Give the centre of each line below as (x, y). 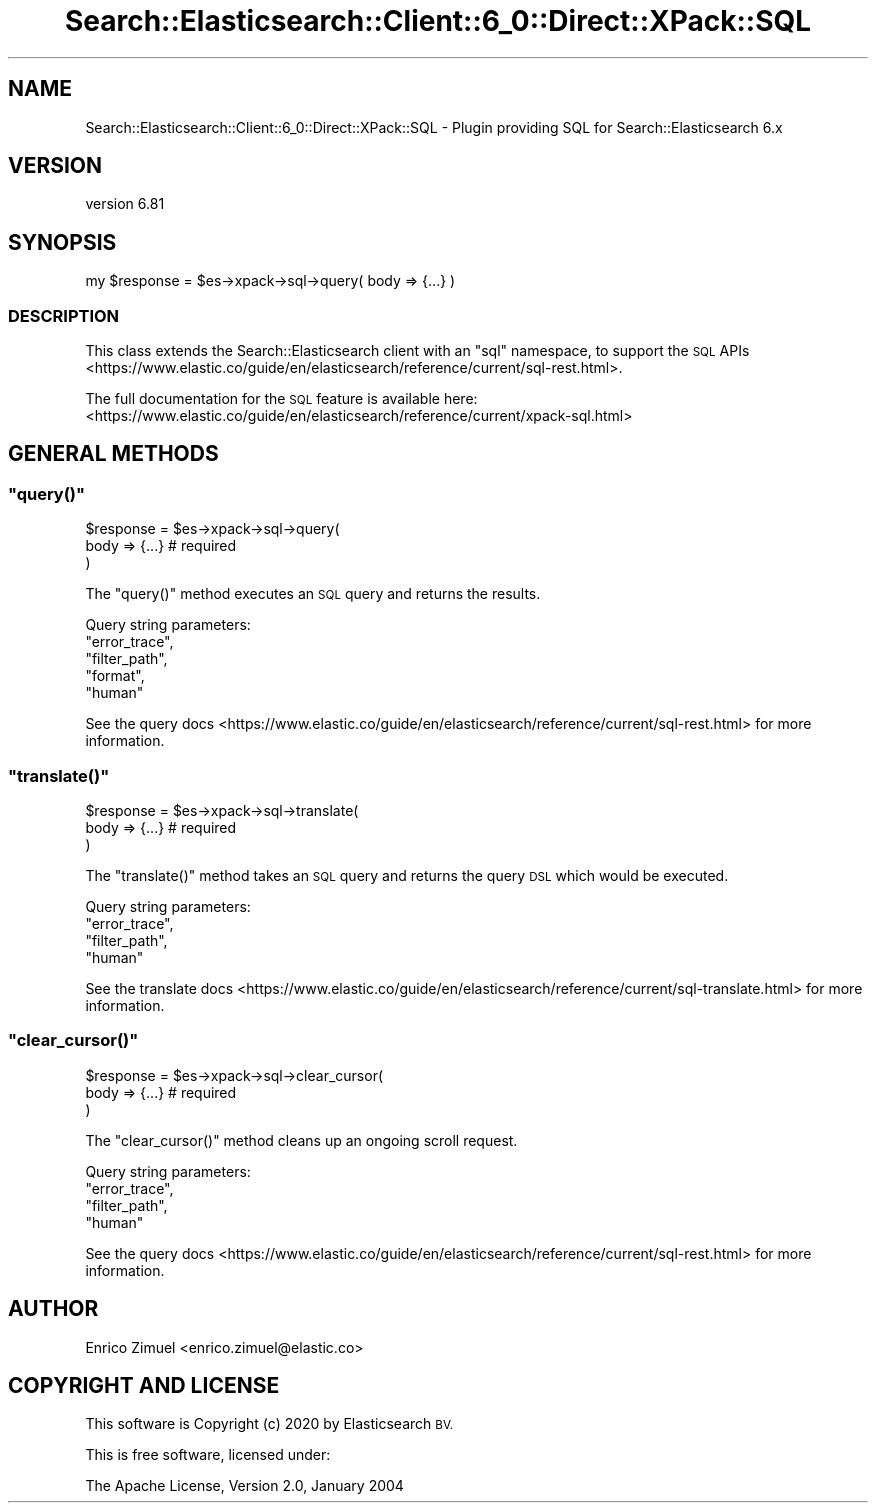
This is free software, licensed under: (208, 1455)
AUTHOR (53, 1309)
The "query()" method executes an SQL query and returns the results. (313, 594)
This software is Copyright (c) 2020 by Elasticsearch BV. (269, 1424)
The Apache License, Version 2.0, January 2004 (244, 1486)
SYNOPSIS (62, 242)
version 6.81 (125, 204)
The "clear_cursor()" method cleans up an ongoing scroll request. (301, 1140)
